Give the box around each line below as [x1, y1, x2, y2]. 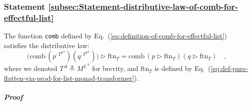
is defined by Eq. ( [154, 63, 211, 73]
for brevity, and [92, 63, 139, 73]
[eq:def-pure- [210, 63, 248, 73]
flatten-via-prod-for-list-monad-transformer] [4, 73, 134, 83]
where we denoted [4, 63, 58, 73]
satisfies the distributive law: [4, 40, 89, 50]
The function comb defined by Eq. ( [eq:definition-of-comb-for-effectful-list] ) [4, 31, 227, 41]
